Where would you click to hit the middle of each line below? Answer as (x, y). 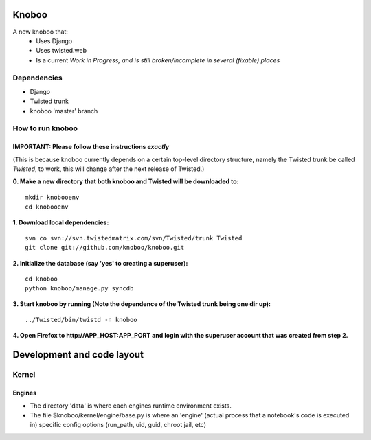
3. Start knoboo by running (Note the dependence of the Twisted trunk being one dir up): (142, 304)
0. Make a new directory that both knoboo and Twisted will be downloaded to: (126, 181)
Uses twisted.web (61, 51)
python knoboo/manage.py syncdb (79, 289)
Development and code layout (78, 355)
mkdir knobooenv (52, 197)
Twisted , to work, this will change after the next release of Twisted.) (109, 169)
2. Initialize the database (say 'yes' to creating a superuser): (100, 263)
